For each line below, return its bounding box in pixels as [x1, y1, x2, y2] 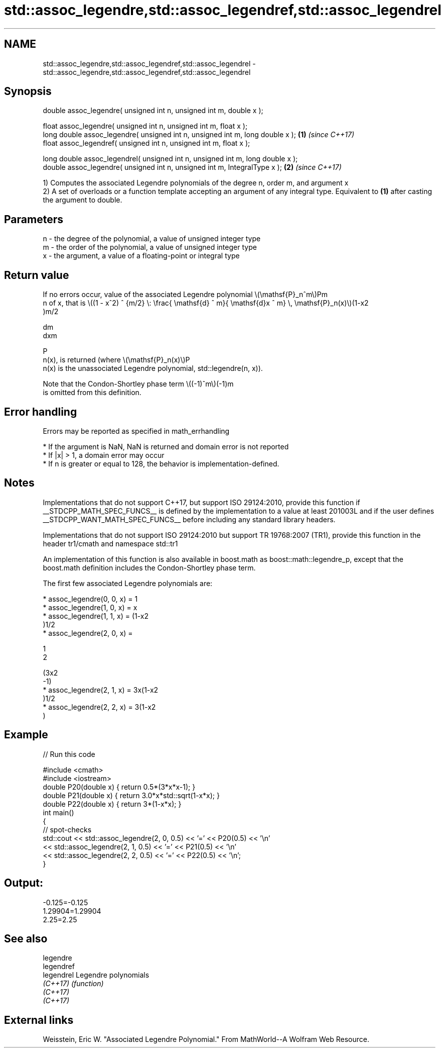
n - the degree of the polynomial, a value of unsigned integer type [43, 234, 261, 243]
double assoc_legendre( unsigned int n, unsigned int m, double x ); [43, 106, 263, 115]
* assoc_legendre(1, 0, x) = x [43, 603, 137, 612]
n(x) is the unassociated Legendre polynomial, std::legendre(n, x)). [43, 364, 263, 373]
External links [4, 1013, 74, 1026]
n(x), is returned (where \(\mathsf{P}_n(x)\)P [43, 355, 190, 364]
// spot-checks [43, 825, 92, 834]
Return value [4, 268, 69, 281]
